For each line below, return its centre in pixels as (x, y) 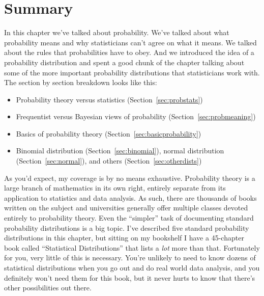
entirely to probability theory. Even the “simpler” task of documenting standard (129, 218)
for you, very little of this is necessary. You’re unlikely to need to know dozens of (130, 258)
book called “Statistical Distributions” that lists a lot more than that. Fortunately (132, 247)
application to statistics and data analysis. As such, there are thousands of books (130, 197)
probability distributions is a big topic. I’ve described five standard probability (127, 227)
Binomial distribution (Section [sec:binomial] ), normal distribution (120, 151)
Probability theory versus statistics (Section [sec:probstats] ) (109, 99)
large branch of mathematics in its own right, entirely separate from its (115, 188)
